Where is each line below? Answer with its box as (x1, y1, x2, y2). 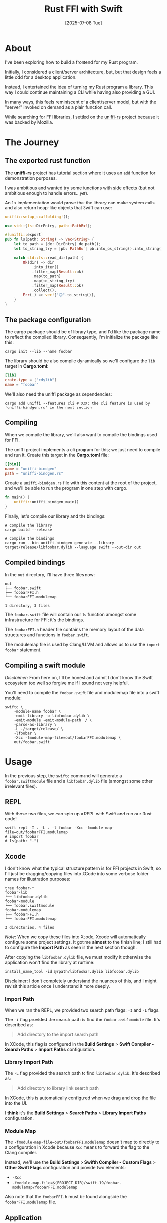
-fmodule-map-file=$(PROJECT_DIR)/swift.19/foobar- (12, 1181, 122, 1186)
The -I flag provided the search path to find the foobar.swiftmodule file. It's (5, 1017, 161, 1022)
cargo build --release (5, 527, 52, 532)
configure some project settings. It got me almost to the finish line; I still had (5, 939, 162, 945)
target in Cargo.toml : (5, 363, 49, 369)
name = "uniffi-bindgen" (5, 466, 57, 471)
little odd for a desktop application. (5, 74, 77, 80)
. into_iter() (31, 264, 59, 270)
